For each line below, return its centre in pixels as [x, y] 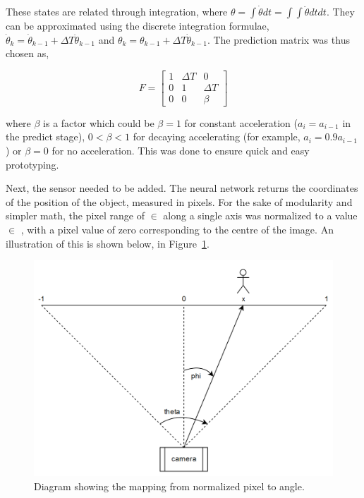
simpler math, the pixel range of [75, 215]
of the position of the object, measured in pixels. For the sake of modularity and [179, 201]
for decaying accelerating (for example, [217, 136]
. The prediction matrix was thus [278, 39]
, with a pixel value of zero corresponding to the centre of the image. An [177, 230]
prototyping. [32, 164]
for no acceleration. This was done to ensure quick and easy [181, 151]
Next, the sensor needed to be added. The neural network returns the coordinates [182, 188]
